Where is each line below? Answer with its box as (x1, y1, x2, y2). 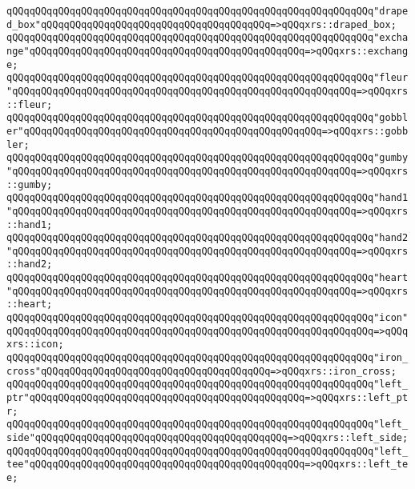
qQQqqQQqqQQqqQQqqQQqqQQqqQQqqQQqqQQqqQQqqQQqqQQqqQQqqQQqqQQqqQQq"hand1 (6, 192, 409, 204)
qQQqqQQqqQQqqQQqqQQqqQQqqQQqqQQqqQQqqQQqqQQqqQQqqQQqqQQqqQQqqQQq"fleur (6, 72, 409, 84)
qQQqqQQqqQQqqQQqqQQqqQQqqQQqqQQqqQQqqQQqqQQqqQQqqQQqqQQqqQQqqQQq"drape (6, 6, 409, 17)
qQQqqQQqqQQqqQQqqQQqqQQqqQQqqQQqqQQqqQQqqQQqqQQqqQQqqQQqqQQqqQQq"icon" (6, 312, 409, 324)
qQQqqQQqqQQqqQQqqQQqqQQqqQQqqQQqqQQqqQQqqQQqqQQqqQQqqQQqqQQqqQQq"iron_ (6, 352, 409, 364)
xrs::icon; (6, 339, 64, 351)
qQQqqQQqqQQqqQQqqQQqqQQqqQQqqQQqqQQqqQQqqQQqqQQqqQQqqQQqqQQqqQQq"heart (6, 272, 409, 284)
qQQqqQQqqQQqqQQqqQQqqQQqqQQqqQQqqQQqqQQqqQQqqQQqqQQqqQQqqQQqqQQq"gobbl (6, 112, 409, 124)
